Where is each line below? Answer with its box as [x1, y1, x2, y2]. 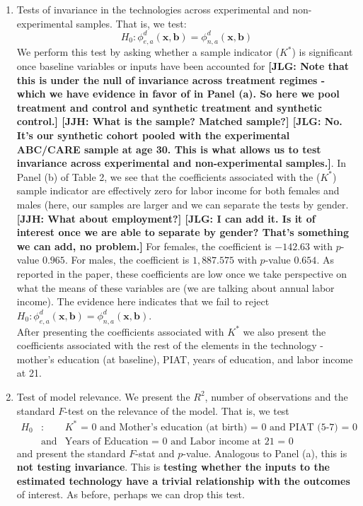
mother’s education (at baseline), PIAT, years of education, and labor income [16, 351, 353, 366]
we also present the [243, 324, 326, 339]
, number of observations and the [204, 389, 348, 404]
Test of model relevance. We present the [16, 389, 190, 404]
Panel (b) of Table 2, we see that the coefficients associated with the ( [16, 169, 321, 184]
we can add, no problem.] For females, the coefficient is [16, 238, 272, 253]
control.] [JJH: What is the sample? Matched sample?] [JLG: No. [16, 114, 342, 129]
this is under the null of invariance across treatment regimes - [16, 72, 325, 87]
